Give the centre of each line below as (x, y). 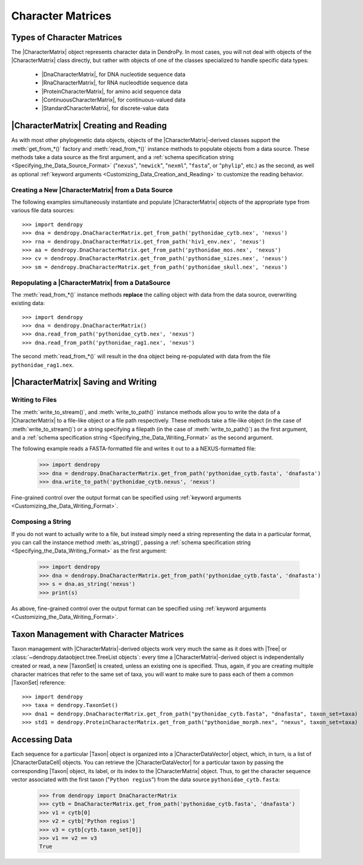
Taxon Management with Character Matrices (98, 634)
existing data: (28, 303)
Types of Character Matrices (67, 37)
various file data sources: (43, 210)
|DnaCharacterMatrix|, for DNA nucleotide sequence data (114, 74)
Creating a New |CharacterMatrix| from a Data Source (92, 190)
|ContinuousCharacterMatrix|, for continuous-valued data (114, 100)
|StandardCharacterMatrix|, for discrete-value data (105, 108)
